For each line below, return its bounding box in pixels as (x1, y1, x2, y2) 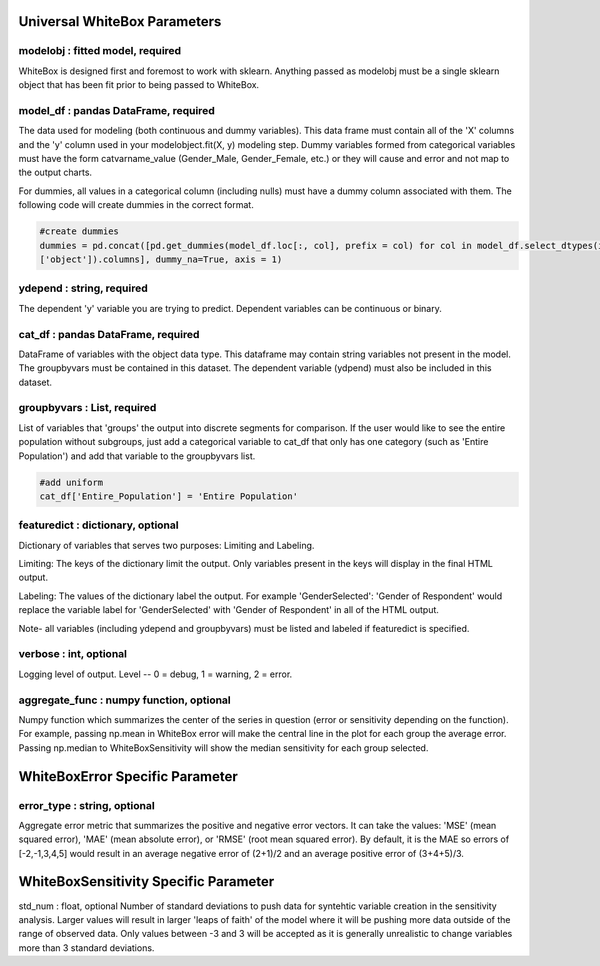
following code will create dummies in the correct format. (18, 199, 254, 211)
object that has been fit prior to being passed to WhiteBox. (18, 79, 260, 91)
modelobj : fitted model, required (18, 44, 182, 58)
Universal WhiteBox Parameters (18, 13, 222, 30)
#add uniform (39, 476, 104, 488)
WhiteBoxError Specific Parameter (18, 768, 239, 785)
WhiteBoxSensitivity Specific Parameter (18, 873, 275, 890)
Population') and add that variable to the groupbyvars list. (18, 450, 256, 462)
